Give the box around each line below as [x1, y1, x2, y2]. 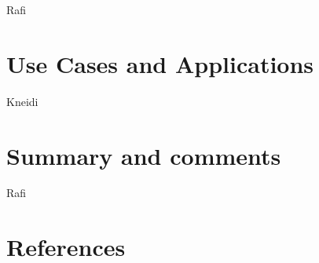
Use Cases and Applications [6, 47, 314, 79]
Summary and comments [6, 139, 281, 171]
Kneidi [6, 93, 38, 109]
